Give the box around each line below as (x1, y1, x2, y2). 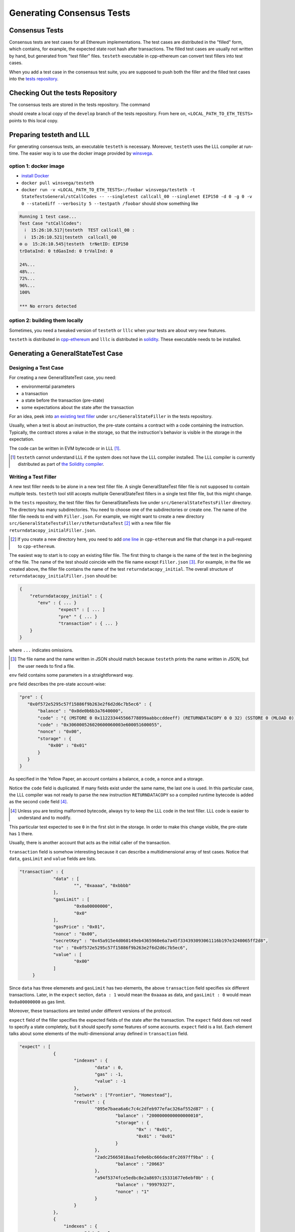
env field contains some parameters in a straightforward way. (9, 672, 134, 678)
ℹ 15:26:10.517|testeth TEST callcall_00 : (25, 227, 135, 233)
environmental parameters (21, 383, 75, 389)
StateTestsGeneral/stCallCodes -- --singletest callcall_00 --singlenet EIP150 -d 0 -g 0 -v (21, 194, 253, 200)
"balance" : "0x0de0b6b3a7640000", (37, 708, 123, 714)
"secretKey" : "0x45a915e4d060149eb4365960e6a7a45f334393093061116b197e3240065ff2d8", (53, 938, 268, 944)
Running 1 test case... (19, 213, 77, 219)
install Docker (21, 173, 49, 179)
